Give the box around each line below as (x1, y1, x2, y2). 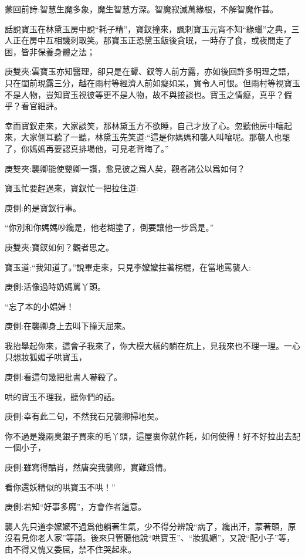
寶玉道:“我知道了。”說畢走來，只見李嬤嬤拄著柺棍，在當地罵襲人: (5, 260, 251, 273)
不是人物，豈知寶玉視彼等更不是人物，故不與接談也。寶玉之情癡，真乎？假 (5, 88, 292, 100)
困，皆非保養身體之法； (5, 45, 95, 57)
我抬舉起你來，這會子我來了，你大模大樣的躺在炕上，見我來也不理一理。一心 (5, 339, 300, 351)
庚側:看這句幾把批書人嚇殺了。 (5, 371, 122, 383)
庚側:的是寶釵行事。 (5, 201, 81, 214)
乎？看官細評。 (5, 100, 62, 112)
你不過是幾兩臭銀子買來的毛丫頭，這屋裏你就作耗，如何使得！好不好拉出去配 (5, 429, 300, 442)
